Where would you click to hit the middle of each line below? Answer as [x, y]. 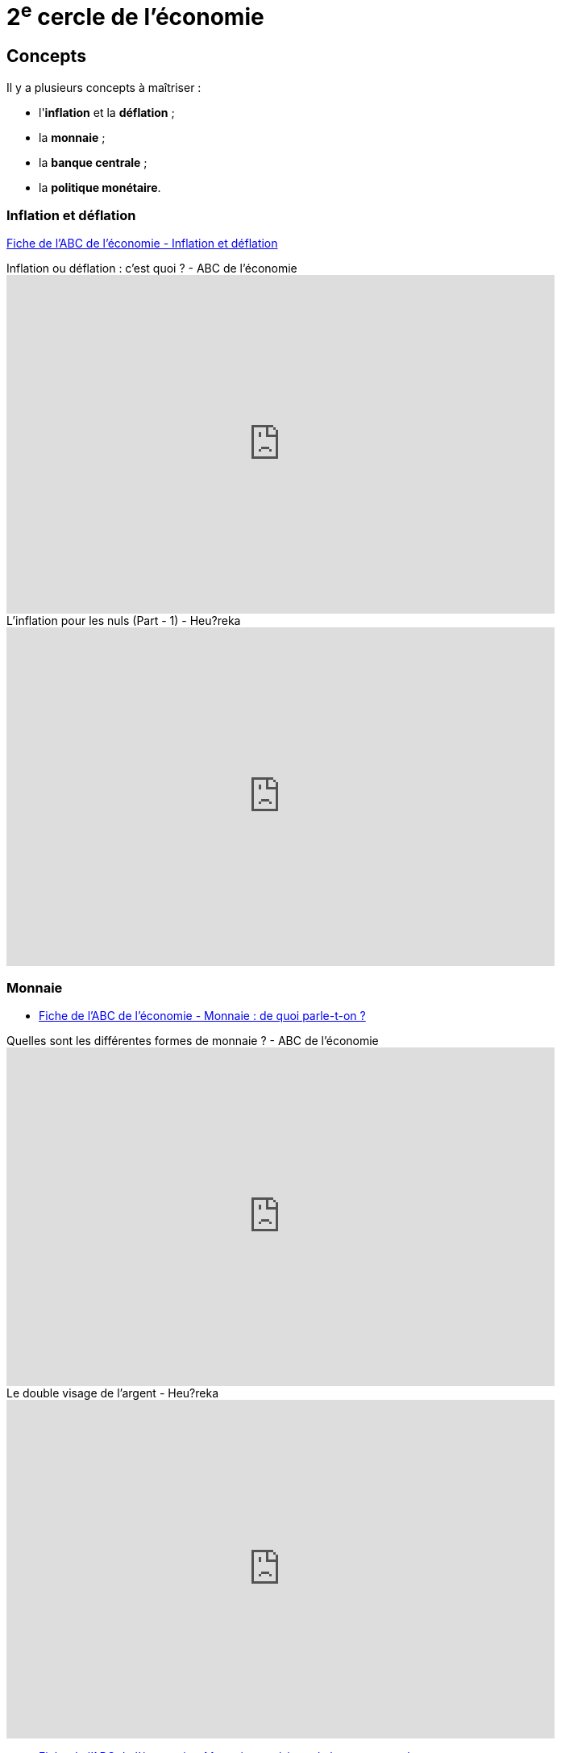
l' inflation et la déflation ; [107, 112]
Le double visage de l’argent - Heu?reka [112, 1393]
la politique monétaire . [100, 187]
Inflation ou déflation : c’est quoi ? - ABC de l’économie [152, 269]
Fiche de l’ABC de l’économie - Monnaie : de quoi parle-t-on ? [202, 1016]
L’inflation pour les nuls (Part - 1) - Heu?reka [124, 621]
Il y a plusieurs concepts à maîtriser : [104, 87]
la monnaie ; [72, 137]
